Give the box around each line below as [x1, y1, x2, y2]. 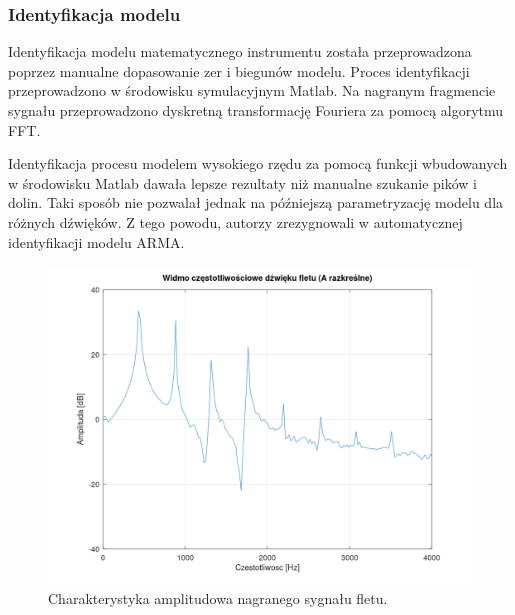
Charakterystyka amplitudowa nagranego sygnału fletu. [48, 587, 388, 608]
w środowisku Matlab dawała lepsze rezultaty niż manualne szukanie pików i [8, 172, 478, 193]
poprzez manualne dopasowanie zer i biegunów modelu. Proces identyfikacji [8, 60, 470, 81]
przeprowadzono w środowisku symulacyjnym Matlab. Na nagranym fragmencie [8, 80, 496, 101]
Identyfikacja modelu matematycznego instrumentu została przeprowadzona [8, 41, 472, 62]
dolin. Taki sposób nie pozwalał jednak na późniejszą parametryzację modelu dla [8, 192, 504, 213]
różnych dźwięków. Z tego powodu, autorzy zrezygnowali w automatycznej [8, 211, 463, 232]
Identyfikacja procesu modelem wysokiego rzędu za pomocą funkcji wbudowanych [8, 153, 508, 174]
